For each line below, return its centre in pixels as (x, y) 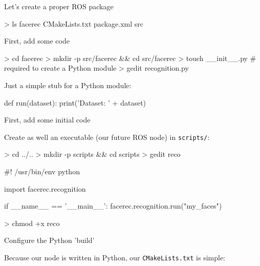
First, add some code (37, 41)
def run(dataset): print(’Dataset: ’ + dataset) (75, 102)
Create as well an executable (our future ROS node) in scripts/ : (107, 137)
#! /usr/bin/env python (42, 171)
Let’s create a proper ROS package (59, 6)
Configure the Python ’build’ (49, 240)
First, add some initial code (47, 120)
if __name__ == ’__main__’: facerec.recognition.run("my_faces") (113, 206)
